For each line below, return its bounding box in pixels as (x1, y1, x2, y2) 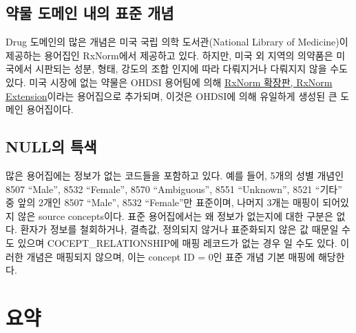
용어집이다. (26, 102, 74, 117)
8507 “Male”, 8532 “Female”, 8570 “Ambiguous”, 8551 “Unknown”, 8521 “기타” (6, 181, 342, 196)
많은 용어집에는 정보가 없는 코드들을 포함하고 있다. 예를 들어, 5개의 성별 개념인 (6, 168, 344, 182)
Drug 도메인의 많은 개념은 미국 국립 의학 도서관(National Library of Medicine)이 (6, 34, 348, 49)
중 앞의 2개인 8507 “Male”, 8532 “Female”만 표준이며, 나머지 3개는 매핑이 (6, 195, 320, 210)
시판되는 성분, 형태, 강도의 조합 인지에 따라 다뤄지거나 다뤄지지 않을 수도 (35, 61, 348, 76)
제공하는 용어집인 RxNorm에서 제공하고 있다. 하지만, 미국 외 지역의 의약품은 (6, 48, 333, 62)
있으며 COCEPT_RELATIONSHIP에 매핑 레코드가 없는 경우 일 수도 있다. (17, 235, 337, 250)
